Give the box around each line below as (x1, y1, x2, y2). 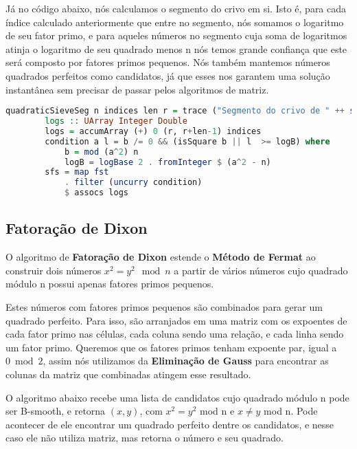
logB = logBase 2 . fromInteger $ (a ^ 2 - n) (64, 157, 271, 167)
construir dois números (5, 263, 102, 277)
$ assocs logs (64, 188, 128, 198)
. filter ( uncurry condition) (64, 177, 203, 188)
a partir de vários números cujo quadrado (174, 263, 348, 277)
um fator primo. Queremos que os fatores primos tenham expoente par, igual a (5, 340, 337, 354)
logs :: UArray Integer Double (45, 116, 187, 127)
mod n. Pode (264, 404, 318, 418)
